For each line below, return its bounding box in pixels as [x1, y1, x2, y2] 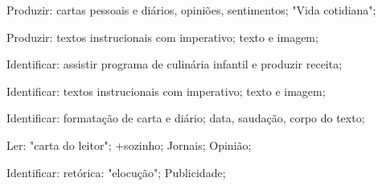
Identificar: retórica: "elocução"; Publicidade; [6, 163, 226, 180]
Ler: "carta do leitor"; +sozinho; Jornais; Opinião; [6, 136, 252, 153]
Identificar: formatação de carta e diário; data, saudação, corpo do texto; [6, 110, 365, 126]
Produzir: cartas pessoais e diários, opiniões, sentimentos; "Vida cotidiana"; [6, 2, 376, 18]
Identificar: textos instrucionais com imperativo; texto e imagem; [6, 82, 326, 99]
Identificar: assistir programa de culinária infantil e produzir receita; [6, 56, 343, 72]
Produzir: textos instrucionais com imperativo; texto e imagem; [6, 28, 318, 45]
